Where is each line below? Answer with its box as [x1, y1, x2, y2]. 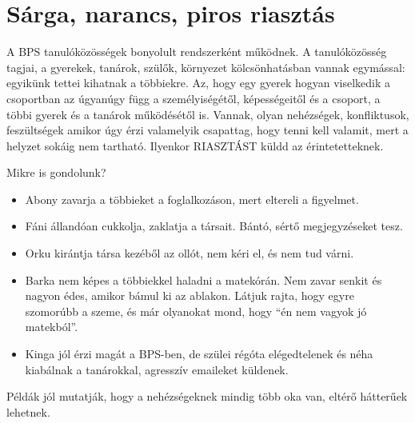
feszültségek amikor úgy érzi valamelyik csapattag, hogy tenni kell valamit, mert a [6, 122, 409, 138]
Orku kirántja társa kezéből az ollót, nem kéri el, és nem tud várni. [25, 245, 354, 261]
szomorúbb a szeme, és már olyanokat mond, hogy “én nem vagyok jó [25, 302, 367, 319]
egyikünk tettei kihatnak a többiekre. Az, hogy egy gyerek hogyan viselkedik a [6, 74, 391, 91]
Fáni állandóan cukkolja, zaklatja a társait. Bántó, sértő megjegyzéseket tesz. [25, 217, 403, 234]
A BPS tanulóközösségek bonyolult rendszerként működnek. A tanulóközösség [6, 43, 387, 60]
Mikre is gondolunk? [6, 164, 106, 181]
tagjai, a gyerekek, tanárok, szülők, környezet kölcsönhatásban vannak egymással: [6, 58, 405, 75]
